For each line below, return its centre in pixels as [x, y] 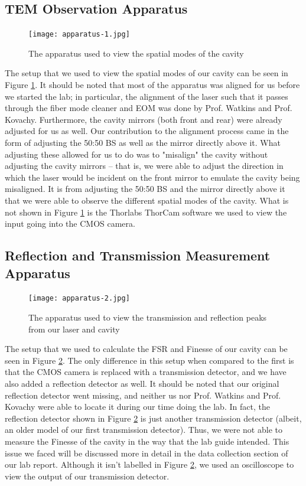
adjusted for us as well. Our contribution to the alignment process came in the [147, 131]
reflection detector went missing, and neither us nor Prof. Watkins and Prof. [143, 395]
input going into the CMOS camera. [70, 224]
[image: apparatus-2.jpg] [79, 299]
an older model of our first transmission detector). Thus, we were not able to [144, 430]
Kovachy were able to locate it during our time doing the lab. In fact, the [137, 407]
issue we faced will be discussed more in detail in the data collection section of [147, 453]
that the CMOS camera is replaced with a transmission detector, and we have [146, 372]
